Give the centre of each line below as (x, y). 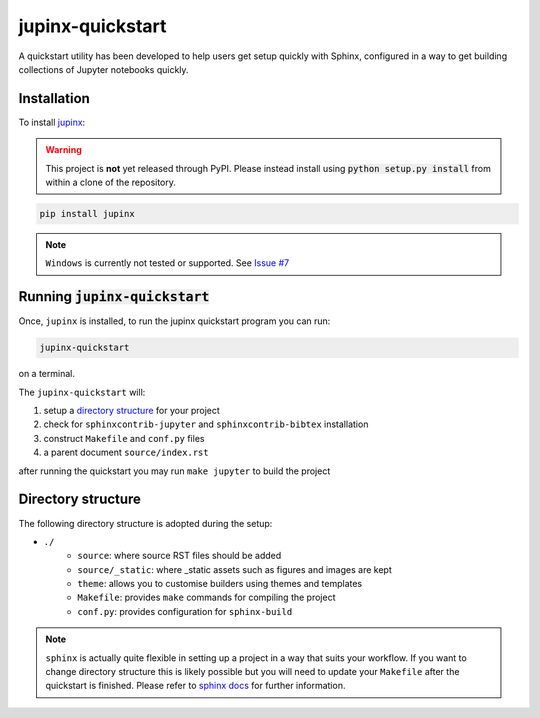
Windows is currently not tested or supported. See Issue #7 (167, 263)
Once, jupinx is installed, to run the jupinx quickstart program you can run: (174, 321)
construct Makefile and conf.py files (124, 438)
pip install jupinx (87, 213)
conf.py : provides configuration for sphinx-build (185, 611)
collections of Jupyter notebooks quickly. (103, 69)
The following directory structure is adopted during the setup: (145, 523)
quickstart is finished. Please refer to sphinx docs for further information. (195, 686)
